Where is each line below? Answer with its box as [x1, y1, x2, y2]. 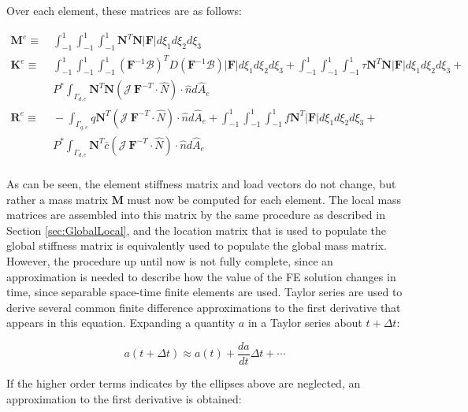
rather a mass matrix [6, 191, 108, 207]
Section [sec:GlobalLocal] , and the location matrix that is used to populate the [6, 221, 387, 238]
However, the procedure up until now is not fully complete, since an [6, 252, 333, 269]
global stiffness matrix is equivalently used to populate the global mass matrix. [6, 237, 387, 254]
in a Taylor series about [247, 314, 362, 331]
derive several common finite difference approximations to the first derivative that [6, 299, 401, 315]
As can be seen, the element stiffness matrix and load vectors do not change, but [6, 175, 396, 191]
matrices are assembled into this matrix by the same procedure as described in [6, 206, 385, 223]
